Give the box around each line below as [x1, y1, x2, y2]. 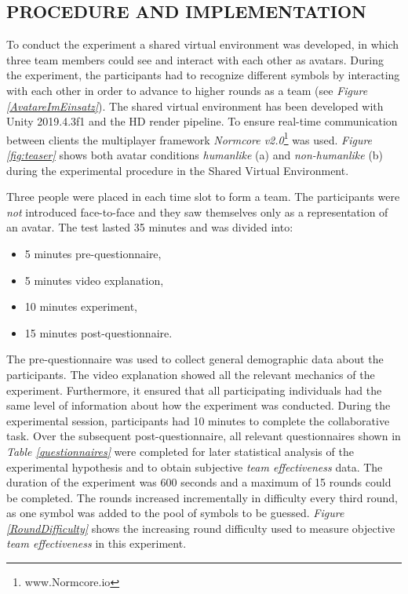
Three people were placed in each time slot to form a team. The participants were [6, 188, 400, 205]
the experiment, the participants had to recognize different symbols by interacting [6, 67, 400, 83]
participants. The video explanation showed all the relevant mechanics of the [6, 366, 375, 382]
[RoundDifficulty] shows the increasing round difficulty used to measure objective [6, 519, 395, 536]
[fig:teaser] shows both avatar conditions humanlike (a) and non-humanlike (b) [6, 147, 384, 163]
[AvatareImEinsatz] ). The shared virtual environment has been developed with [6, 97, 384, 114]
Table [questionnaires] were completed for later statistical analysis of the [6, 443, 354, 459]
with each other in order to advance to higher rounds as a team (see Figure [6, 82, 368, 98]
